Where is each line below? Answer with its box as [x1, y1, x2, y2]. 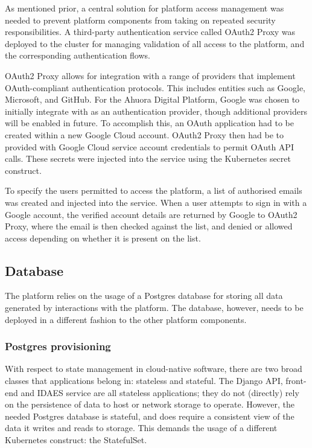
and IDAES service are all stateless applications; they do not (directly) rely [21, 386, 299, 398]
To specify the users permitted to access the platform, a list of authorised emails [5, 184, 302, 197]
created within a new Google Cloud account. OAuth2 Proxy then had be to [5, 128, 284, 141]
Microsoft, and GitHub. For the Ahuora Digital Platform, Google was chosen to [5, 93, 300, 106]
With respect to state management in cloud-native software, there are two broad [5, 362, 302, 375]
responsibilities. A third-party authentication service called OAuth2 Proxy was [5, 25, 296, 38]
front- [285, 374, 307, 387]
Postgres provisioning [5, 339, 111, 354]
